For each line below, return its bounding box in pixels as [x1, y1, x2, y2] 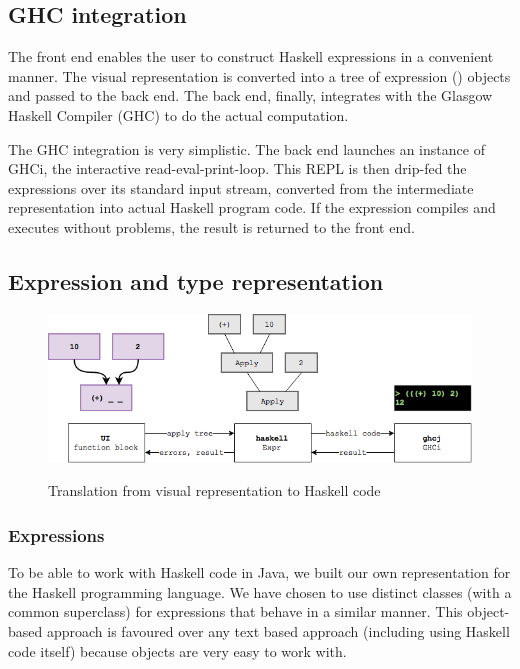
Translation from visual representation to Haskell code [48, 480, 381, 501]
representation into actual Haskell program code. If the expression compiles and [8, 197, 496, 218]
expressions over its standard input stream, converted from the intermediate [8, 177, 474, 198]
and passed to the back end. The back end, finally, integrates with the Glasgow [8, 85, 493, 106]
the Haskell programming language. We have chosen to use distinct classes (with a [8, 581, 512, 602]
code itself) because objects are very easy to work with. [8, 640, 347, 661]
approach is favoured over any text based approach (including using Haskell [46, 620, 510, 641]
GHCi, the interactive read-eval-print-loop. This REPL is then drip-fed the [8, 158, 467, 179]
